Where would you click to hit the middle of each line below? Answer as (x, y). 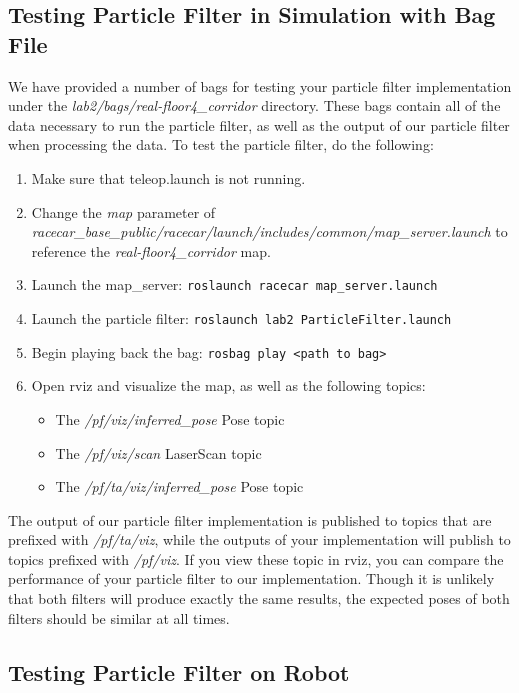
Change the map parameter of (123, 211)
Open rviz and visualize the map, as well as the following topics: (228, 385)
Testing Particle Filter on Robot (179, 671)
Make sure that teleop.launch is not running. (168, 177)
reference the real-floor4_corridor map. (151, 250)
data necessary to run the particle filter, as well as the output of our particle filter (259, 124)
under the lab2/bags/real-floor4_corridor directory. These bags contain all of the (254, 105)
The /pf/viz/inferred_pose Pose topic (170, 418)
